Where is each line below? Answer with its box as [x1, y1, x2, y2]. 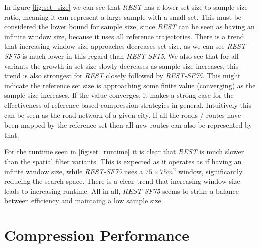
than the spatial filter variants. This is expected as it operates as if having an [4, 156, 242, 166]
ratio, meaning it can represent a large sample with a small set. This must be [4, 11, 242, 22]
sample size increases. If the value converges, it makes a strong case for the [4, 90, 234, 100]
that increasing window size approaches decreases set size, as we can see [4, 41, 225, 51]
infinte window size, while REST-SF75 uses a [4, 166, 143, 176]
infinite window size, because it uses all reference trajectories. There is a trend [4, 31, 244, 41]
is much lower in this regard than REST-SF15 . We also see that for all [22, 50, 239, 61]
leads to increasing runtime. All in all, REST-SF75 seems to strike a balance [4, 185, 239, 196]
